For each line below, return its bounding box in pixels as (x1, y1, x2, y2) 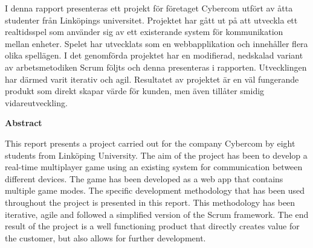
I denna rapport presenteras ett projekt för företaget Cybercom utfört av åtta (5, 2, 293, 14)
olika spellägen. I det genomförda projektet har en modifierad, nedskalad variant (5, 49, 303, 62)
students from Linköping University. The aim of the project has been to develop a (5, 148, 308, 161)
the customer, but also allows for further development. (5, 231, 206, 244)
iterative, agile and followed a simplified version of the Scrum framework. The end (5, 208, 309, 220)
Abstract (5, 116, 42, 129)
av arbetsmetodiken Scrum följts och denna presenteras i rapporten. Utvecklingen (5, 60, 307, 73)
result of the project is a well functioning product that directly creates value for (5, 220, 300, 232)
